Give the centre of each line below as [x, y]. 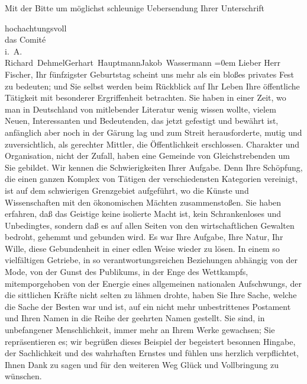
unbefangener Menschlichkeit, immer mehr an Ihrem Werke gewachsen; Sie [140, 330]
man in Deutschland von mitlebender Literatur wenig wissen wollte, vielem [140, 109]
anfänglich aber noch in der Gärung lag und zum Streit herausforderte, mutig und [153, 132]
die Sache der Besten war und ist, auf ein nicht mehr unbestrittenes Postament [148, 306]
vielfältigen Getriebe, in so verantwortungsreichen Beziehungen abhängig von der [151, 260]
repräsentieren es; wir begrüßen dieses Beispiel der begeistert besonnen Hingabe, [150, 341]
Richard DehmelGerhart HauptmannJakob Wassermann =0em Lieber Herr [143, 63]
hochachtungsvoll [36, 28]
